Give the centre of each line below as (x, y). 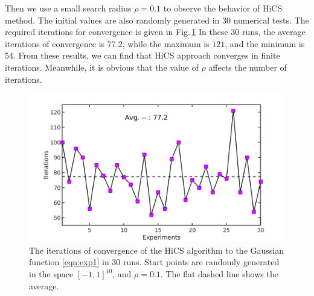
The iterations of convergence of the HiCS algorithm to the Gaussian (156, 250)
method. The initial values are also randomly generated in (112, 20)
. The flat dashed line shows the (219, 274)
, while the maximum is (166, 43)
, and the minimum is (265, 43)
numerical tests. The (271, 20)
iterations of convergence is (55, 43)
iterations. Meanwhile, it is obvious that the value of (102, 67)
